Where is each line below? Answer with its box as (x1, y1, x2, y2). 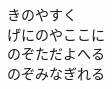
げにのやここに (7, 23, 105, 44)
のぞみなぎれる (7, 62, 105, 83)
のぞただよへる (7, 43, 105, 64)
